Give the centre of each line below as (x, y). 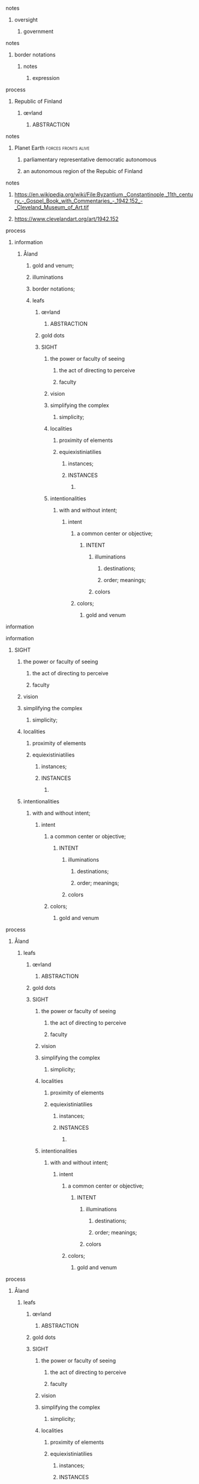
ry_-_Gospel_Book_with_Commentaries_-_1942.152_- (79, 201)
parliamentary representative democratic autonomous (90, 159)
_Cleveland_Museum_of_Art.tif (52, 207)
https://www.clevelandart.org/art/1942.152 (67, 219)
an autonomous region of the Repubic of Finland (83, 171)
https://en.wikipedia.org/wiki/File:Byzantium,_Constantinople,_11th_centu (103, 195)
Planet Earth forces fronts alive (52, 148)
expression (46, 78)
